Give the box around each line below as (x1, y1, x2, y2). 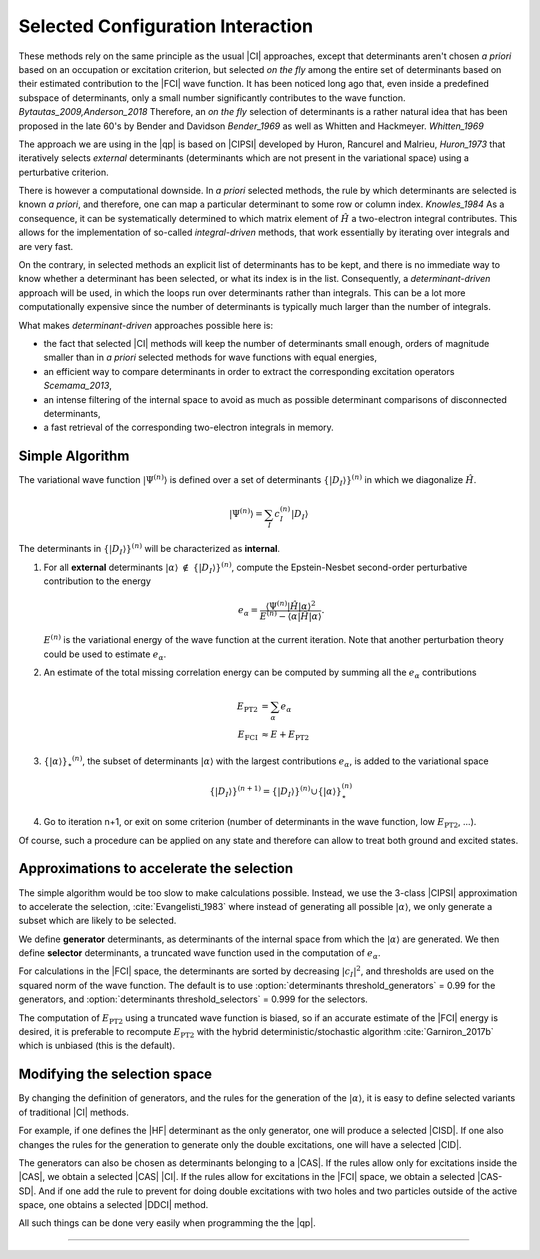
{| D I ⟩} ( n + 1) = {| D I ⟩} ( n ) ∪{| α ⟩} (209, 783, 342, 799)
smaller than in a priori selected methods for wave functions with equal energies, (43, 351, 377, 364)
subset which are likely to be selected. (18, 915, 177, 927)
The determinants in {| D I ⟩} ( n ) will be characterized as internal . (18, 541, 280, 557)
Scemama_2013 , (43, 380, 112, 392)
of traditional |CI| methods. (18, 1106, 129, 1118)
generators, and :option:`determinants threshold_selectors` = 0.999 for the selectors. (18, 993, 369, 1005)
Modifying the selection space (18, 1066, 213, 1083)
